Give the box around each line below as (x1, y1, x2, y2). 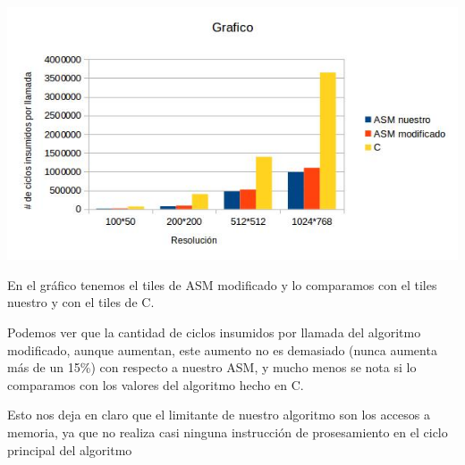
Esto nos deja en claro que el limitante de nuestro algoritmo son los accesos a (7, 405, 430, 424)
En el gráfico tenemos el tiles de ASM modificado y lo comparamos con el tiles (7, 275, 437, 294)
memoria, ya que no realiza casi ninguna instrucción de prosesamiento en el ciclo (7, 422, 448, 441)
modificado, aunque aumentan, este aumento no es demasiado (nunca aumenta (7, 340, 437, 359)
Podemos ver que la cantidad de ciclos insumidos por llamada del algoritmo (7, 323, 421, 342)
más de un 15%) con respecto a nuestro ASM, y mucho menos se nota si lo (7, 358, 417, 377)
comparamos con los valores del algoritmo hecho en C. (7, 375, 304, 394)
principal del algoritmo (7, 440, 132, 459)
